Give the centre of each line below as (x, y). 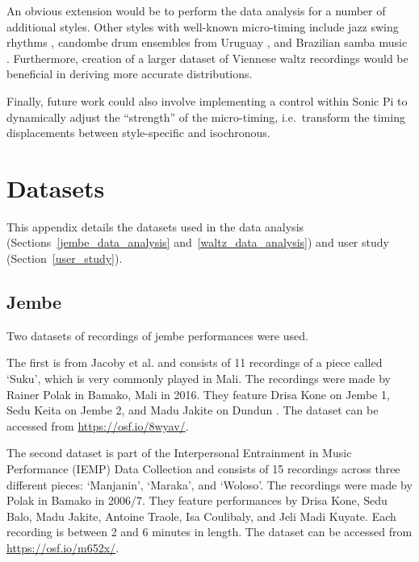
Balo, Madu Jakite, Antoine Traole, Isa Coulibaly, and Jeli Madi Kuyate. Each (201, 516)
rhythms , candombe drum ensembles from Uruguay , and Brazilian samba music (207, 42)
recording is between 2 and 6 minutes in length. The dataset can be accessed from (209, 532)
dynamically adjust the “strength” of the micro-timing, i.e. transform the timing (206, 117)
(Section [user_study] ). (65, 258)
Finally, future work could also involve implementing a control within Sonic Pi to (207, 100)
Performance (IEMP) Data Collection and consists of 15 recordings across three (203, 469)
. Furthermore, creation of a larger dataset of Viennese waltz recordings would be (207, 58)
